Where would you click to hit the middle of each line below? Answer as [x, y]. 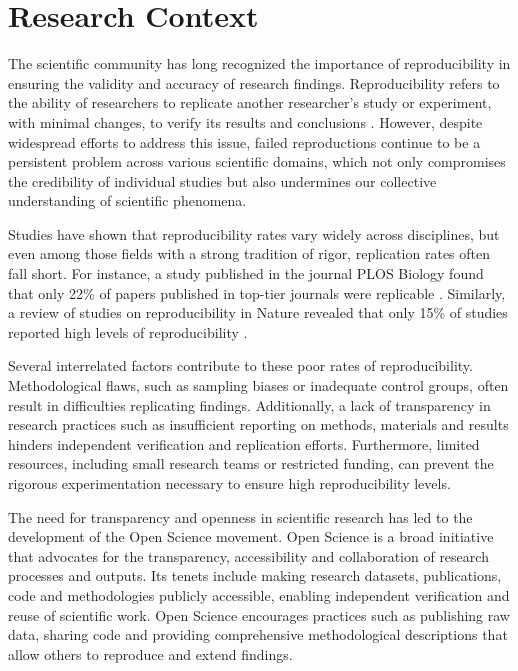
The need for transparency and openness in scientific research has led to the [240, 516]
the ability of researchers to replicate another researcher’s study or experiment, [250, 102]
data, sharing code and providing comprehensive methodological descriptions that [258, 634]
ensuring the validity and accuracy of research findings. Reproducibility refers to [254, 82]
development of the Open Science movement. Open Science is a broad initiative [251, 536]
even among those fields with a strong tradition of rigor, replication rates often [249, 253]
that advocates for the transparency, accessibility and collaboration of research [248, 555]
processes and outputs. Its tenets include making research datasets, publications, [255, 575]
